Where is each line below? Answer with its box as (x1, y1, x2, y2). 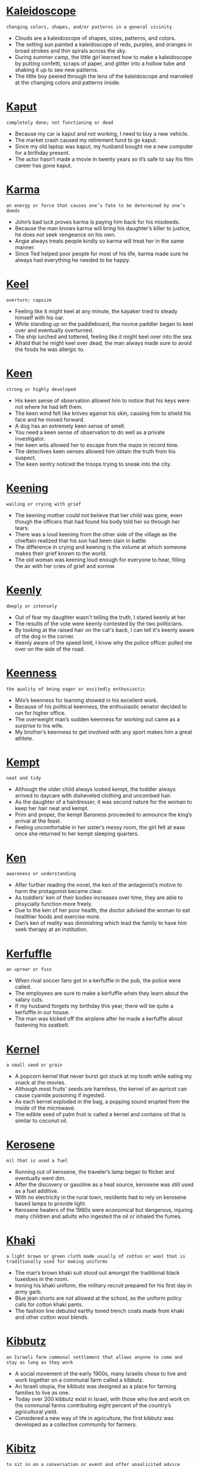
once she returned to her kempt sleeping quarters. (14, 830, 139, 838)
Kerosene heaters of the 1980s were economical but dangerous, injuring (14, 1207, 193, 1214)
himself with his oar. (14, 314, 64, 321)
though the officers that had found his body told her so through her (14, 518, 180, 525)
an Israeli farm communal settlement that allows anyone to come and (6, 1354, 183, 1361)
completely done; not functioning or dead (6, 120, 113, 126)
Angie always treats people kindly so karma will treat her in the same (14, 237, 184, 245)
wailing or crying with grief (6, 501, 82, 507)
